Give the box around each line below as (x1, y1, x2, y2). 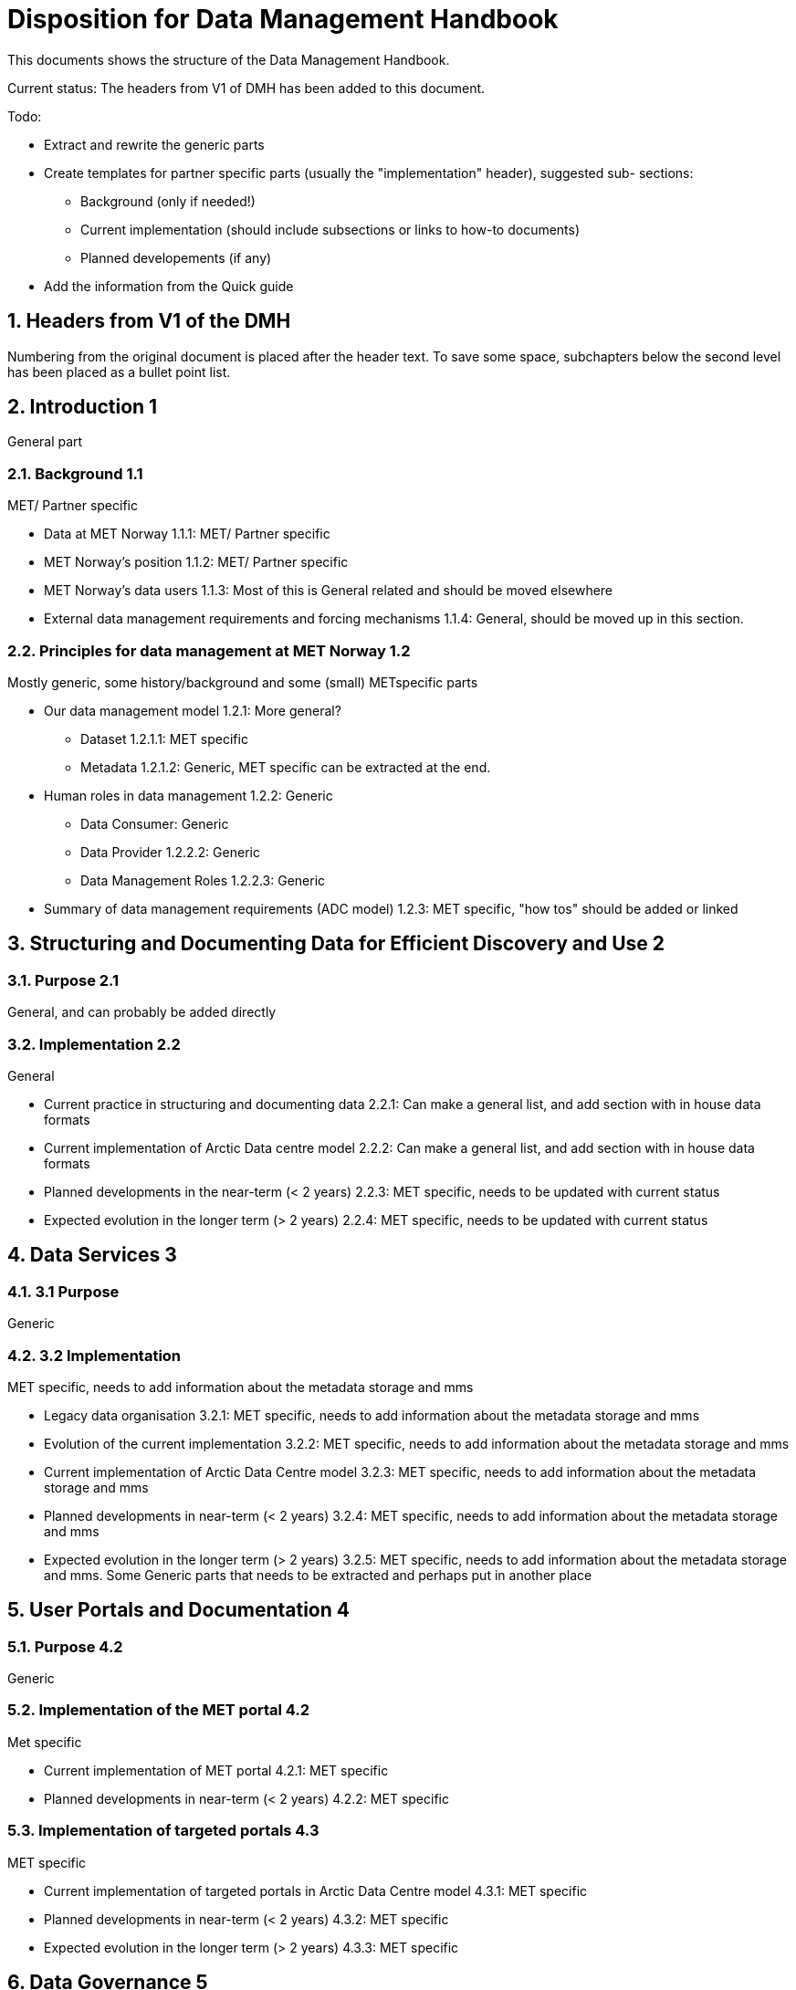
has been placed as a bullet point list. (7, 363, 231, 380)
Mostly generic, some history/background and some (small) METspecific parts (7, 674, 478, 690)
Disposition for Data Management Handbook (7, 4, 559, 35)
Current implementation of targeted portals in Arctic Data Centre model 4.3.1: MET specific (44, 1882, 588, 1899)
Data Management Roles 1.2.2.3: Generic (80, 872, 326, 888)
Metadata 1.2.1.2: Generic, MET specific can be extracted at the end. (80, 759, 491, 775)
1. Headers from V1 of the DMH (7, 309, 291, 333)
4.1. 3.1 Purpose (7, 1282, 120, 1301)
